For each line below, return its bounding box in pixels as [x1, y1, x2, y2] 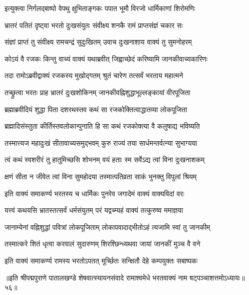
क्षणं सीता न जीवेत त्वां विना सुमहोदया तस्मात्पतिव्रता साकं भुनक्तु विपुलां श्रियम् [5, 171, 197, 181]
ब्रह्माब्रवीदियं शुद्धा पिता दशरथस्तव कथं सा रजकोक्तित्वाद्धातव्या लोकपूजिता [5, 104, 187, 114]
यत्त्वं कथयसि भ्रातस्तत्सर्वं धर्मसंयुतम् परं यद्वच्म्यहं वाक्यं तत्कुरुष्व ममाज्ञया [5, 205, 183, 215]
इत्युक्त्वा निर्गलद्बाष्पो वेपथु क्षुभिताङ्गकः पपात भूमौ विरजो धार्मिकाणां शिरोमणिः [5, 3, 195, 13]
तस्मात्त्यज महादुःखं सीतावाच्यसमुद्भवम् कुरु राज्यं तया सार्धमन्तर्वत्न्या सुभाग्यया [5, 137, 197, 148]
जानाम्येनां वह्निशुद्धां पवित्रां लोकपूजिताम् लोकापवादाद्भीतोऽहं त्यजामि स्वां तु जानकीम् [5, 221, 210, 232]
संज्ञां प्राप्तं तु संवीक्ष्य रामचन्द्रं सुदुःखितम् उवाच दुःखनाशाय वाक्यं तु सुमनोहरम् [5, 37, 192, 47]
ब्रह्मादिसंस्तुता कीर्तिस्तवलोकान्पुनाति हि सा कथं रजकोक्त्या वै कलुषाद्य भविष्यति [5, 121, 200, 131]
